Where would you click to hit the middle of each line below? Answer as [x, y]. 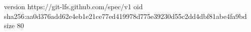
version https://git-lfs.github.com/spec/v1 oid [73, 6]
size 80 [14, 25]
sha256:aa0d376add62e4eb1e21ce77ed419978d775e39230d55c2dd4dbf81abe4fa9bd [125, 16]
